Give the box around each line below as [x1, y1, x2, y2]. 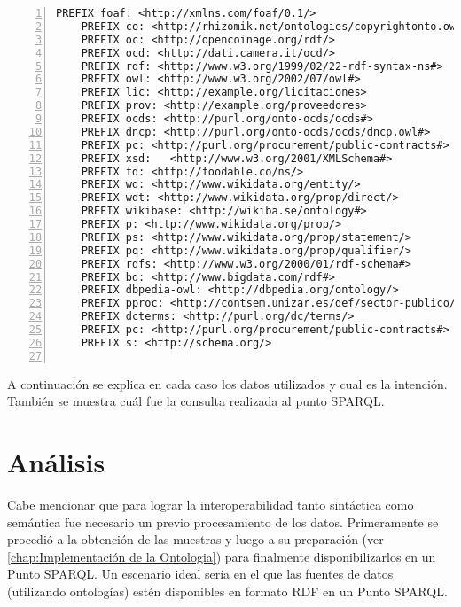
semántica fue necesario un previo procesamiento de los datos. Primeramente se [7, 512, 439, 531]
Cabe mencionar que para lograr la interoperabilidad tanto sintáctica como [7, 494, 414, 513]
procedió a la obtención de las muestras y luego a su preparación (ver [7, 530, 384, 549]
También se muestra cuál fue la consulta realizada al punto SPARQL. [7, 392, 385, 410]
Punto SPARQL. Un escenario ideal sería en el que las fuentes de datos [7, 564, 394, 583]
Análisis [7, 444, 105, 479]
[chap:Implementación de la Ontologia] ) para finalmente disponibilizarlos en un [7, 547, 436, 565]
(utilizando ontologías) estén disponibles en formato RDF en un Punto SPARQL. [7, 581, 448, 600]
